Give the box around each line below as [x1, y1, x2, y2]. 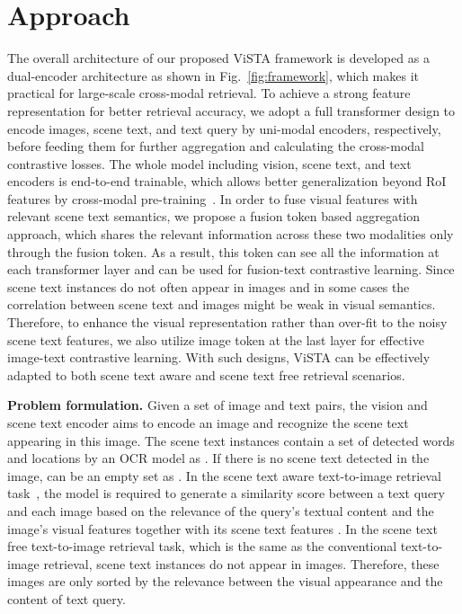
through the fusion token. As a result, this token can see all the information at [7, 242, 440, 261]
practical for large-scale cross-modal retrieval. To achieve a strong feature [7, 84, 411, 102]
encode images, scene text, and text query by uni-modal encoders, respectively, [7, 119, 441, 138]
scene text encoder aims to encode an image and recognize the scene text [7, 414, 409, 432]
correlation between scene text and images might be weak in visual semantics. [7, 295, 436, 314]
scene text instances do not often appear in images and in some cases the [7, 277, 410, 296]
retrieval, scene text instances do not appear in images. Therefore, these [43, 554, 440, 573]
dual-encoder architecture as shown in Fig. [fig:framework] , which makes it [7, 66, 419, 85]
